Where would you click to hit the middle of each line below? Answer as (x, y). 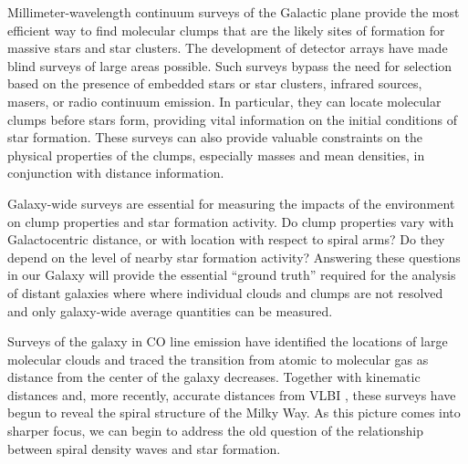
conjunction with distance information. (116, 173)
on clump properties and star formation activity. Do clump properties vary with (231, 221)
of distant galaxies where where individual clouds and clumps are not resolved (225, 292)
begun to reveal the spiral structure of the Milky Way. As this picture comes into (234, 412)
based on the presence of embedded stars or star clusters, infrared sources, (215, 83)
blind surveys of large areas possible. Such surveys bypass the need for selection (230, 65)
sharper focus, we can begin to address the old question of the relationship (216, 431)
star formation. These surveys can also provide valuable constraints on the (215, 137)
